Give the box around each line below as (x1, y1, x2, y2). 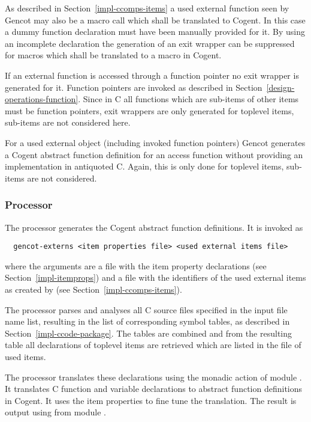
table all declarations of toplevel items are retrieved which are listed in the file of (5, 338, 301, 351)
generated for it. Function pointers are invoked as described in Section (5, 81, 262, 93)
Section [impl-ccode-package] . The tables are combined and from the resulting (5, 326, 292, 339)
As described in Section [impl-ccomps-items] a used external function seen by (5, 2, 289, 14)
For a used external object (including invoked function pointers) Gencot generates (5, 136, 306, 148)
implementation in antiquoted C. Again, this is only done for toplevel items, (5, 160, 284, 173)
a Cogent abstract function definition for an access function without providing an (5, 148, 303, 161)
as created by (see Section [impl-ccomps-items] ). (5, 283, 182, 295)
